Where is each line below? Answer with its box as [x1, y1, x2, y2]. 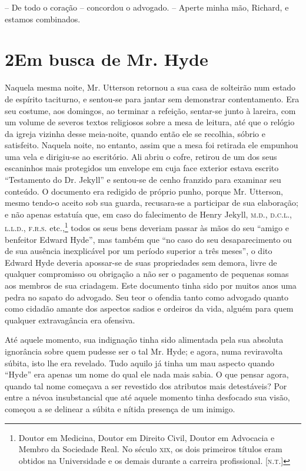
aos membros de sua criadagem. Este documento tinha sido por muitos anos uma [5, 279, 297, 292]
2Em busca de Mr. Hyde [5, 47, 208, 71]
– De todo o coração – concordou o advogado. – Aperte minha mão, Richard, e [5, 1, 289, 13]
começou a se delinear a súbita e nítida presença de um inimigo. [5, 403, 235, 415]
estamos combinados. [5, 12, 81, 25]
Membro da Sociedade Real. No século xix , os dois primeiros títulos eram [18, 443, 282, 455]
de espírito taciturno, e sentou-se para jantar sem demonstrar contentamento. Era [5, 92, 300, 105]
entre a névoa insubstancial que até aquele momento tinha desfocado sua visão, [5, 391, 290, 403]
